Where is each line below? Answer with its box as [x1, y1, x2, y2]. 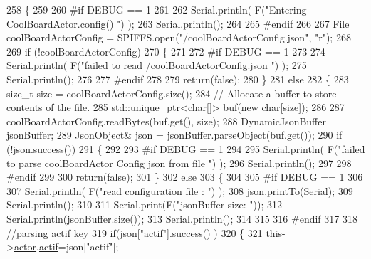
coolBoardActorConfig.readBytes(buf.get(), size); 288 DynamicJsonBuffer [6, 113, 326, 128]
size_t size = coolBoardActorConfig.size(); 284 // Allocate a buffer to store [6, 85, 337, 100]
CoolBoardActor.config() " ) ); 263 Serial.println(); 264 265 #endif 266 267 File [6, 16, 350, 31]
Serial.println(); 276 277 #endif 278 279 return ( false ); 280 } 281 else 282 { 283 [6, 71, 349, 86]
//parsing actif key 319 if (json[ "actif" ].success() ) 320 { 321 [6, 225, 263, 240]
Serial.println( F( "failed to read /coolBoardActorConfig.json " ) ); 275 [6, 58, 307, 73]
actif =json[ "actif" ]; [38, 239, 119, 254]
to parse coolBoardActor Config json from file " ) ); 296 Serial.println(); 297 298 [6, 155, 352, 170]
